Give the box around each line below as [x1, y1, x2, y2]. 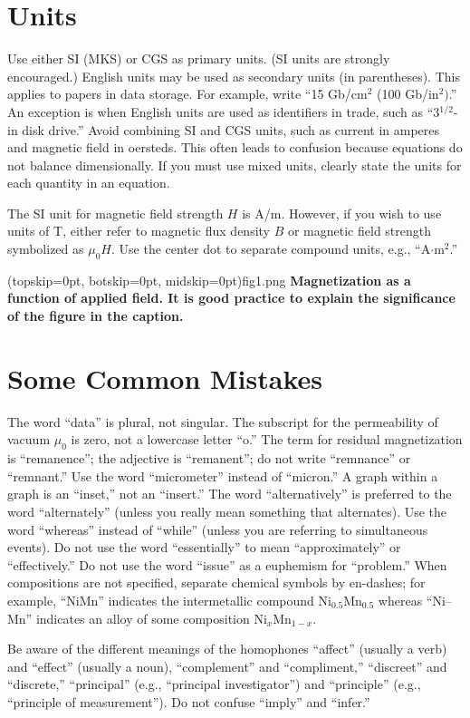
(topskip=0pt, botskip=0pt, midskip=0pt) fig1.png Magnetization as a [7, 270, 411, 289]
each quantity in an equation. [7, 173, 170, 192]
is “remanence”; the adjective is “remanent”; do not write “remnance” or [7, 449, 411, 468]
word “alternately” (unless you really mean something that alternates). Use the [7, 501, 447, 520]
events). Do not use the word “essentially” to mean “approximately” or [7, 538, 401, 557]
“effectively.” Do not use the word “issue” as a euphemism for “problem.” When [7, 555, 447, 574]
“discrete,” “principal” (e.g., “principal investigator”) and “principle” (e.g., [7, 674, 421, 694]
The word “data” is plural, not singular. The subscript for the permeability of [7, 412, 438, 431]
